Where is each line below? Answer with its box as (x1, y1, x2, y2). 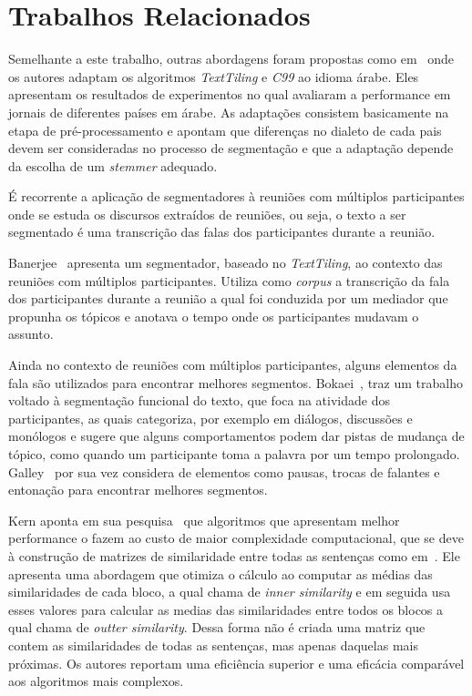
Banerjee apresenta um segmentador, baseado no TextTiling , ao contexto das (8, 253, 443, 272)
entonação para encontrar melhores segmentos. (8, 480, 268, 499)
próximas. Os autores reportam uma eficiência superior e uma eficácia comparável (8, 653, 465, 672)
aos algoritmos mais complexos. (8, 671, 184, 691)
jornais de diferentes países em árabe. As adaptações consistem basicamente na (8, 102, 449, 121)
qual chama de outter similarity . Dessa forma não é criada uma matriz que (8, 618, 426, 637)
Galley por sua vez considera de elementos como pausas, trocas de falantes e (8, 462, 440, 481)
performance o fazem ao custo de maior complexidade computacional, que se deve (8, 528, 464, 548)
